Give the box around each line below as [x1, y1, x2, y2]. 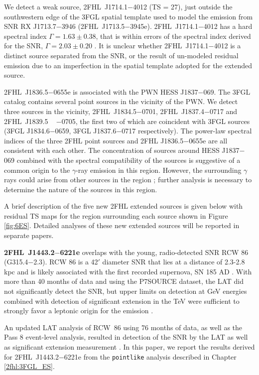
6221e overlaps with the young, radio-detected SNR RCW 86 [60, 247, 249, 257]
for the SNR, [4, 40, 43, 51]
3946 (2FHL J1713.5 [61, 21, 125, 31]
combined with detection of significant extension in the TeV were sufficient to [4, 295, 240, 306]
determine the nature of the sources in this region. [4, 184, 157, 194]
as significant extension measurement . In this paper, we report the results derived [4, 342, 255, 352]
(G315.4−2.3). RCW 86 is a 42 [4, 256, 98, 267]
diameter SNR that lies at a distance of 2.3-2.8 [102, 256, 245, 267]
